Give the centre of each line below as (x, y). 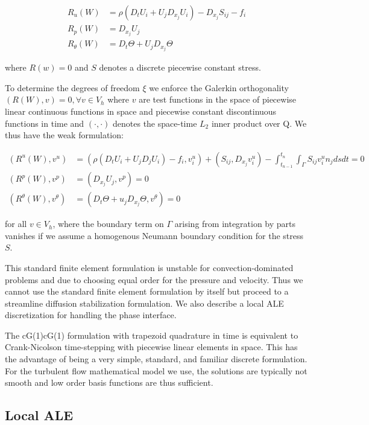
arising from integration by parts (235, 224)
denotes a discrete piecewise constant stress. (180, 67)
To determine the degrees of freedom (72, 87)
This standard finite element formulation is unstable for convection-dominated (149, 267)
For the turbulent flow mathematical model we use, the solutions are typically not (156, 370)
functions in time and (45, 123)
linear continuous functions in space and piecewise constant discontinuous (141, 111)
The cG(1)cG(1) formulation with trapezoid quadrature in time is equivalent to (152, 335)
